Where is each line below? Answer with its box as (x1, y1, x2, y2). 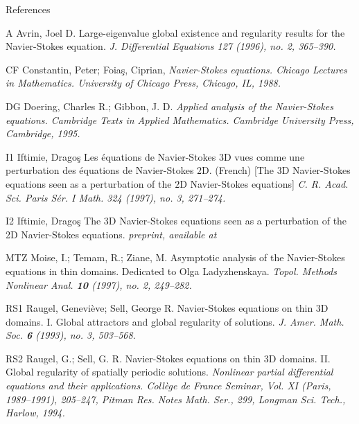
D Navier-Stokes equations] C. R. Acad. (179, 176, 349, 191)
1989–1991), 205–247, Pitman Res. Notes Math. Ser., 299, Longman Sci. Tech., (6, 391, 346, 406)
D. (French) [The (202, 163, 274, 177)
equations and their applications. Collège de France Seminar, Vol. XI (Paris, (6, 378, 331, 393)
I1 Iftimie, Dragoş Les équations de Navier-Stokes (6, 149, 216, 164)
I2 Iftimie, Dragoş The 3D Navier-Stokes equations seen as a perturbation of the (6, 213, 347, 228)
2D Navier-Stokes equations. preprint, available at (6, 227, 217, 241)
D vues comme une (223, 149, 305, 164)
